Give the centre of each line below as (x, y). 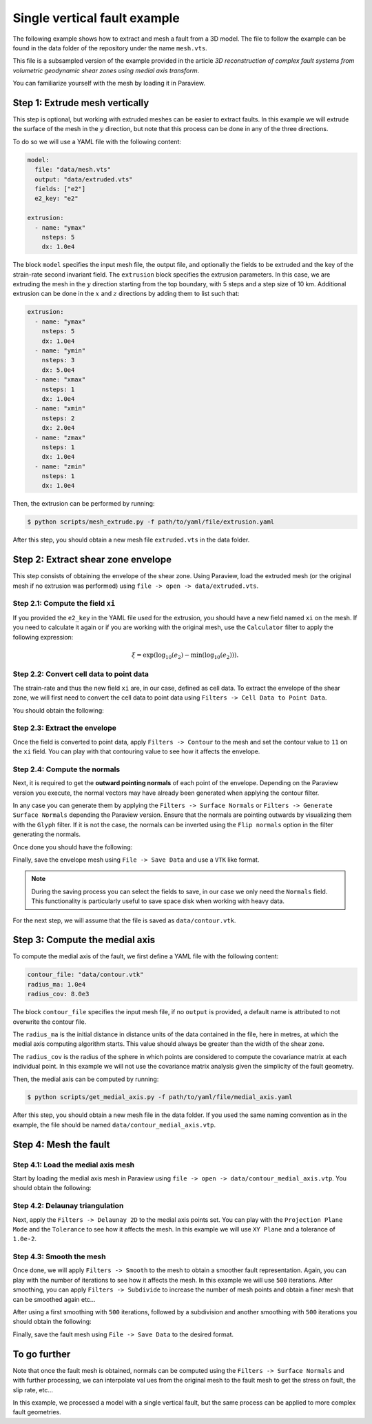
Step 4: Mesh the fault (61, 1144)
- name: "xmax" (60, 380)
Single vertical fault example (96, 18)
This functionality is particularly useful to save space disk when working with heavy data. (158, 901)
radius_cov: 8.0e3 (58, 994)
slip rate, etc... (33, 1390)
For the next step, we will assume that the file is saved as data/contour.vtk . (124, 920)
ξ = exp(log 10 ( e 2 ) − (161, 655)
